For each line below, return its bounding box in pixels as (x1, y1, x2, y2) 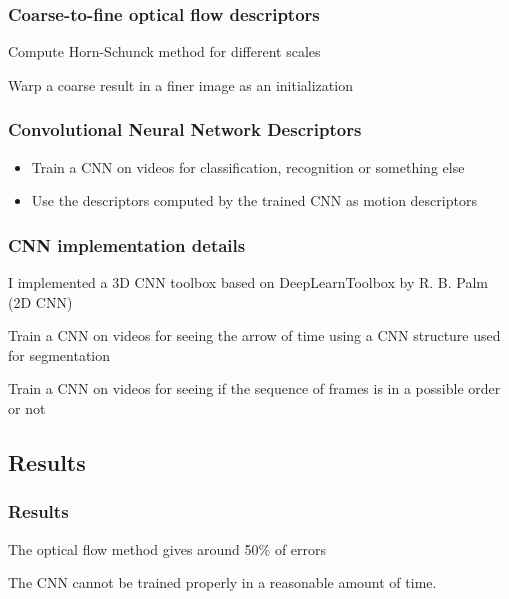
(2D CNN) (8, 291, 73, 312)
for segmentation (8, 344, 111, 365)
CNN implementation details (8, 232, 246, 257)
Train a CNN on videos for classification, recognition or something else (31, 156, 465, 177)
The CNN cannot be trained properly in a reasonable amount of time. (8, 572, 437, 593)
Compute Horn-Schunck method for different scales (8, 41, 321, 62)
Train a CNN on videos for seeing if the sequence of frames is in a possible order (8, 378, 501, 399)
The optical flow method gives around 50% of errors (8, 538, 327, 559)
